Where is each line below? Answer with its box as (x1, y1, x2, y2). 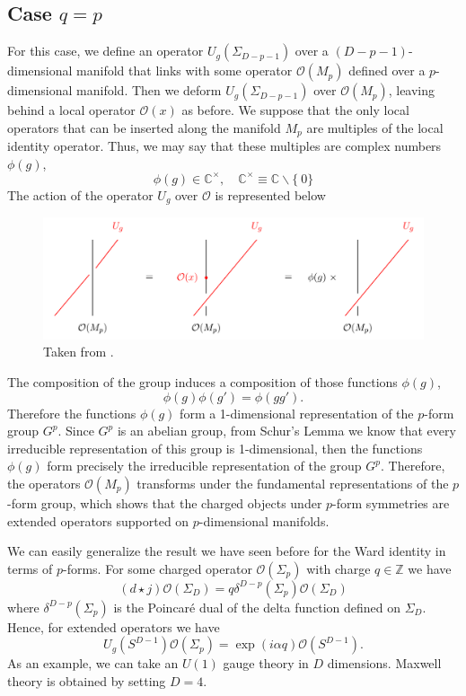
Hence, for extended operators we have (7, 617, 220, 636)
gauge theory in (223, 654, 309, 673)
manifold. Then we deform (76, 81, 222, 100)
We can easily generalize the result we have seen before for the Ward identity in (7, 542, 446, 560)
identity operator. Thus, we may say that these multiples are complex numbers (7, 137, 442, 155)
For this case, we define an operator (7, 41, 204, 60)
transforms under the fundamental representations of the (136, 473, 449, 492)
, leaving (388, 81, 435, 100)
